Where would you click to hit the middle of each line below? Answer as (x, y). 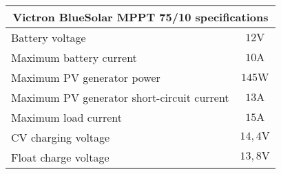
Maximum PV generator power (86, 77)
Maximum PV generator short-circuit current (120, 97)
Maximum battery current (74, 57)
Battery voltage (49, 37)
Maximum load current (66, 117)
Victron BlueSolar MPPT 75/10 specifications (140, 17)
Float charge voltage (60, 157)
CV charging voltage (61, 137)
